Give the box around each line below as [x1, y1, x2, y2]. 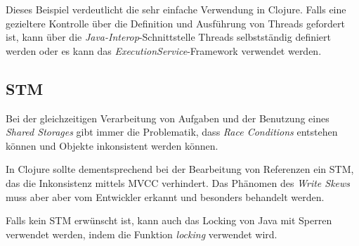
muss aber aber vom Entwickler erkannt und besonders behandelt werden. [6, 189, 325, 204]
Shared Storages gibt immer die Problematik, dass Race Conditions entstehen [6, 124, 338, 139]
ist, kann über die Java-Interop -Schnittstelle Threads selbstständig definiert [6, 30, 331, 44]
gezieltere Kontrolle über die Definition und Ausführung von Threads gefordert [6, 15, 345, 30]
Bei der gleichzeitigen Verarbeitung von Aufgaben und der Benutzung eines [6, 110, 329, 125]
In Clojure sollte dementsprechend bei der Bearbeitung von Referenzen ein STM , [6, 162, 354, 176]
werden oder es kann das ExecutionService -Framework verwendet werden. [6, 43, 322, 58]
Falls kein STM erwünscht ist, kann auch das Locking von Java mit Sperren [6, 213, 332, 228]
